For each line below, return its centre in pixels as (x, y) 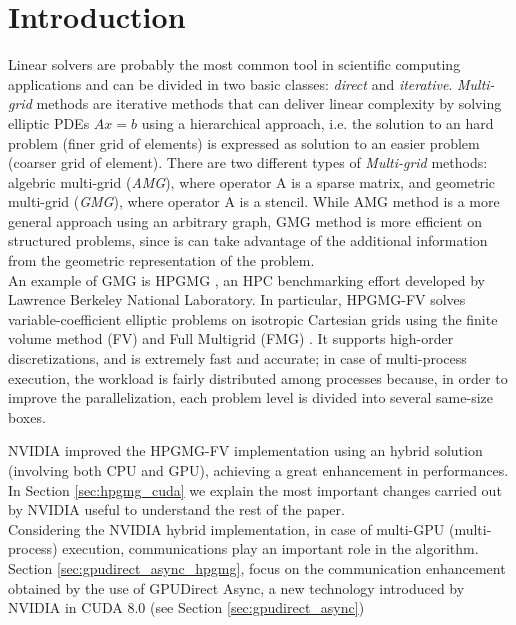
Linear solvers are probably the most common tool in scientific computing (234, 64)
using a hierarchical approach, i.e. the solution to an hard (317, 122)
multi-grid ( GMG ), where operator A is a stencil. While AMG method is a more (254, 201)
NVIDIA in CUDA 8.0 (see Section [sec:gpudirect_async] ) (186, 607)
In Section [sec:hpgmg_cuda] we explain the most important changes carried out (255, 489)
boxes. (27, 416)
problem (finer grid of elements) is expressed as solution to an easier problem (244, 142)
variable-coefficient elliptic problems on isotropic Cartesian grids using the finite (253, 318)
